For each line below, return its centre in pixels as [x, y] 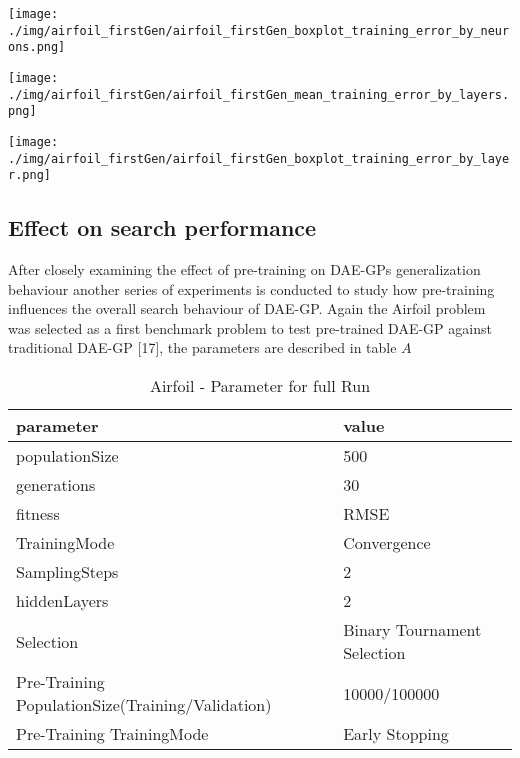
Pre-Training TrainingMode [112, 734]
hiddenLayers [62, 601]
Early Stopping [396, 734]
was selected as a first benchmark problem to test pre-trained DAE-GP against [250, 327]
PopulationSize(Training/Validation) [144, 705]
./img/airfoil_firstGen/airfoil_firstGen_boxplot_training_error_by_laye [259, 158]
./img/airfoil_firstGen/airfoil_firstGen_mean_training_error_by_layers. [259, 94]
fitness [38, 514]
